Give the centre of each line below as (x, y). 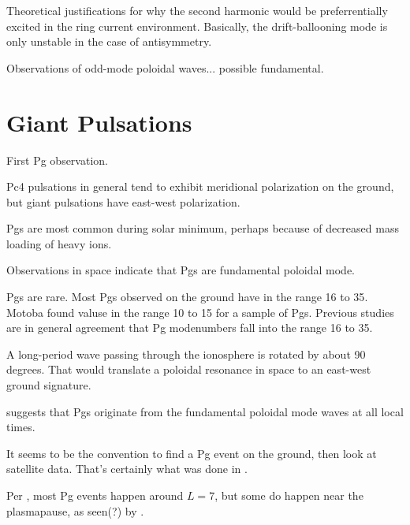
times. (21, 427)
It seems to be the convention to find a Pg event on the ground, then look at (192, 453)
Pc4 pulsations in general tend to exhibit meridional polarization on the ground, (200, 186)
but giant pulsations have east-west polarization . (123, 201)
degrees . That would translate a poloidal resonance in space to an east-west (189, 369)
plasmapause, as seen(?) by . (75, 510)
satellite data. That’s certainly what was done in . (127, 469)
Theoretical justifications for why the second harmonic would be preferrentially (197, 10)
